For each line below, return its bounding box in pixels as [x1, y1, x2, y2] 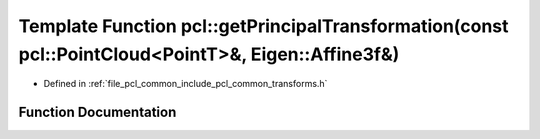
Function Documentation [18, 104, 177, 121]
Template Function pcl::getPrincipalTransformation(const [18, 15, 509, 37]
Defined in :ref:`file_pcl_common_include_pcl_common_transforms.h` [43, 78, 328, 90]
